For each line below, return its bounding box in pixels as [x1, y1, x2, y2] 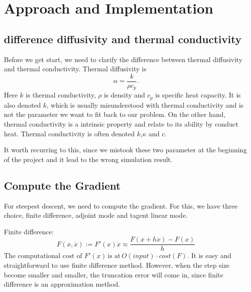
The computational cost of [4, 253, 82, 260]
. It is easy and [187, 250, 232, 260]
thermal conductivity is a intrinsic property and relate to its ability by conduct [4, 118, 238, 129]
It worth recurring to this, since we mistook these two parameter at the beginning [4, 145, 247, 155]
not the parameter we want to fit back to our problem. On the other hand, [4, 109, 226, 119]
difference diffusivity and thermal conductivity [4, 31, 242, 46]
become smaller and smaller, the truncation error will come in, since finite [4, 269, 223, 279]
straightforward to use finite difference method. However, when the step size [4, 260, 230, 270]
